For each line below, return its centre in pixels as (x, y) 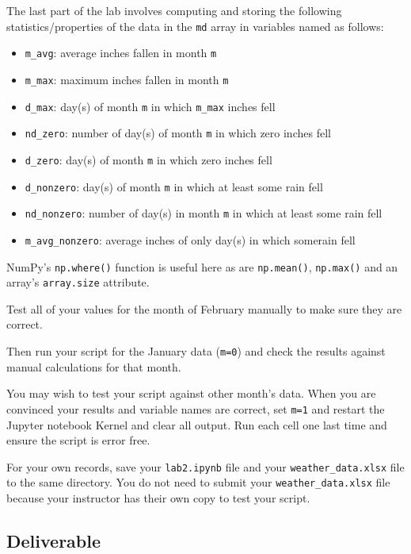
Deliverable (54, 540)
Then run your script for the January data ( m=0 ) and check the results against (196, 351)
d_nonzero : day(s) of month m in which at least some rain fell (174, 186)
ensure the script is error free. (78, 440)
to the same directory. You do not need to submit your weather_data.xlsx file (198, 482)
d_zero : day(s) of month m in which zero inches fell (148, 159)
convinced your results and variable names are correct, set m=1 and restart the (196, 408)
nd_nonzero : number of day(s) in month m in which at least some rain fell (204, 213)
